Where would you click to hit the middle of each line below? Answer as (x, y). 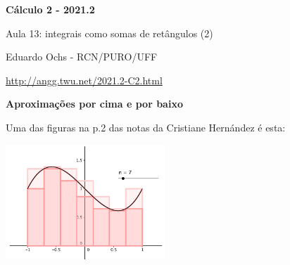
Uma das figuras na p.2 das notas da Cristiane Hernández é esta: (146, 127)
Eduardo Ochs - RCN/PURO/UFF (82, 57)
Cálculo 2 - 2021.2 (50, 9)
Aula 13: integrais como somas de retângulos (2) (109, 33)
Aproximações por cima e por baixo (94, 104)
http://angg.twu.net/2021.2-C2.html (84, 80)
